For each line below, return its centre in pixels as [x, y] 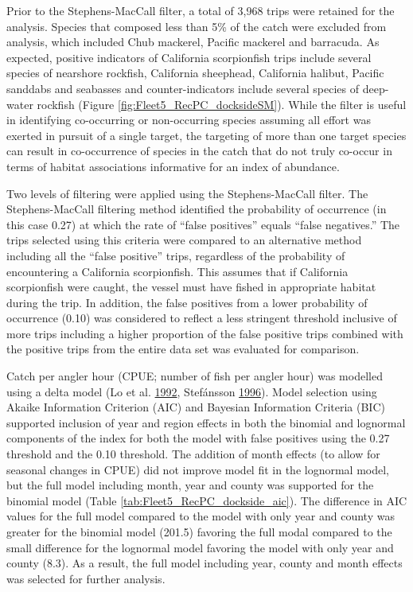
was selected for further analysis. [86, 578]
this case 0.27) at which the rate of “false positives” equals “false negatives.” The [203, 224]
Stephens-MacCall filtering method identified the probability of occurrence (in [197, 209]
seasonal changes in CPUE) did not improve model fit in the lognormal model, [198, 469]
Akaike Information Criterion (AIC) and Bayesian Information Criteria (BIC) [196, 407]
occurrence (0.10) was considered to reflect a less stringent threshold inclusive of [202, 318]
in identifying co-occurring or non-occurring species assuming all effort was [189, 120]
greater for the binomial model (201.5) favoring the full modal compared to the [199, 532]
